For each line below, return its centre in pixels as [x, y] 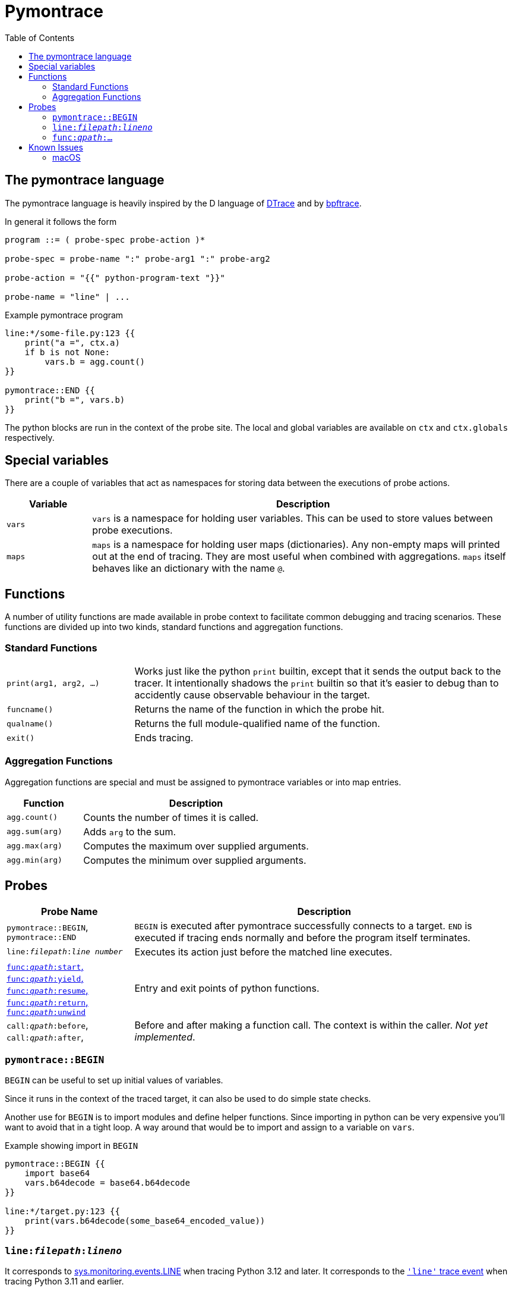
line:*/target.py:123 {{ [62, 1212]
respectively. [30, 437]
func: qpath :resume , [48, 990]
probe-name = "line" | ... [67, 297]
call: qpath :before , [48, 1025]
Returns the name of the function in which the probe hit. [260, 709]
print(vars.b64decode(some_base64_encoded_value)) [145, 1221]
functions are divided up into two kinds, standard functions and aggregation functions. [174, 627]
